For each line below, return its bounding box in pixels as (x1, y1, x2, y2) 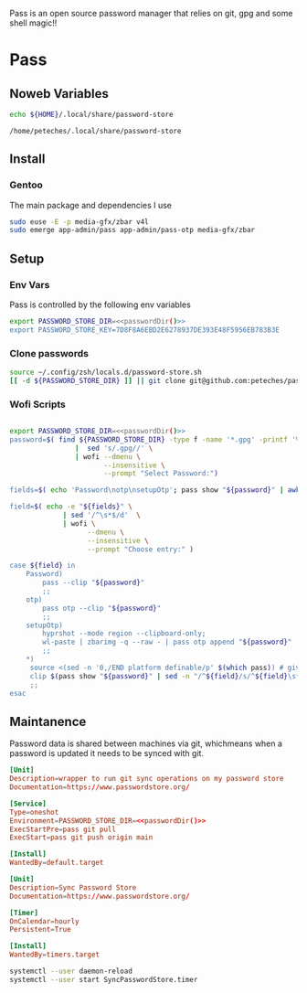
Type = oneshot (9, 807, 59, 817)
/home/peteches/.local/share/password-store (9, 126, 182, 135)
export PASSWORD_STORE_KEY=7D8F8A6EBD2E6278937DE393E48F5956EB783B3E (9, 325, 281, 335)
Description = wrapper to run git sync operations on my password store (9, 774, 284, 784)
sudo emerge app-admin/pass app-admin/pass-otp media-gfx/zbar (9, 226, 256, 235)
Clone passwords (9, 347, 90, 359)
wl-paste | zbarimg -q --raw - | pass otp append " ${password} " (42, 637, 292, 647)
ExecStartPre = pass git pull (9, 825, 117, 834)
